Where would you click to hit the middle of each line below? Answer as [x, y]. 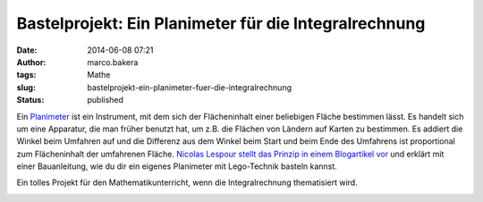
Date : [27, 50]
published [106, 100]
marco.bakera [113, 62]
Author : [31, 62]
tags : [26, 75]
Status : [30, 100]
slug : [26, 87]
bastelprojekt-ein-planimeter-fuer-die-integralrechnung [190, 87]
